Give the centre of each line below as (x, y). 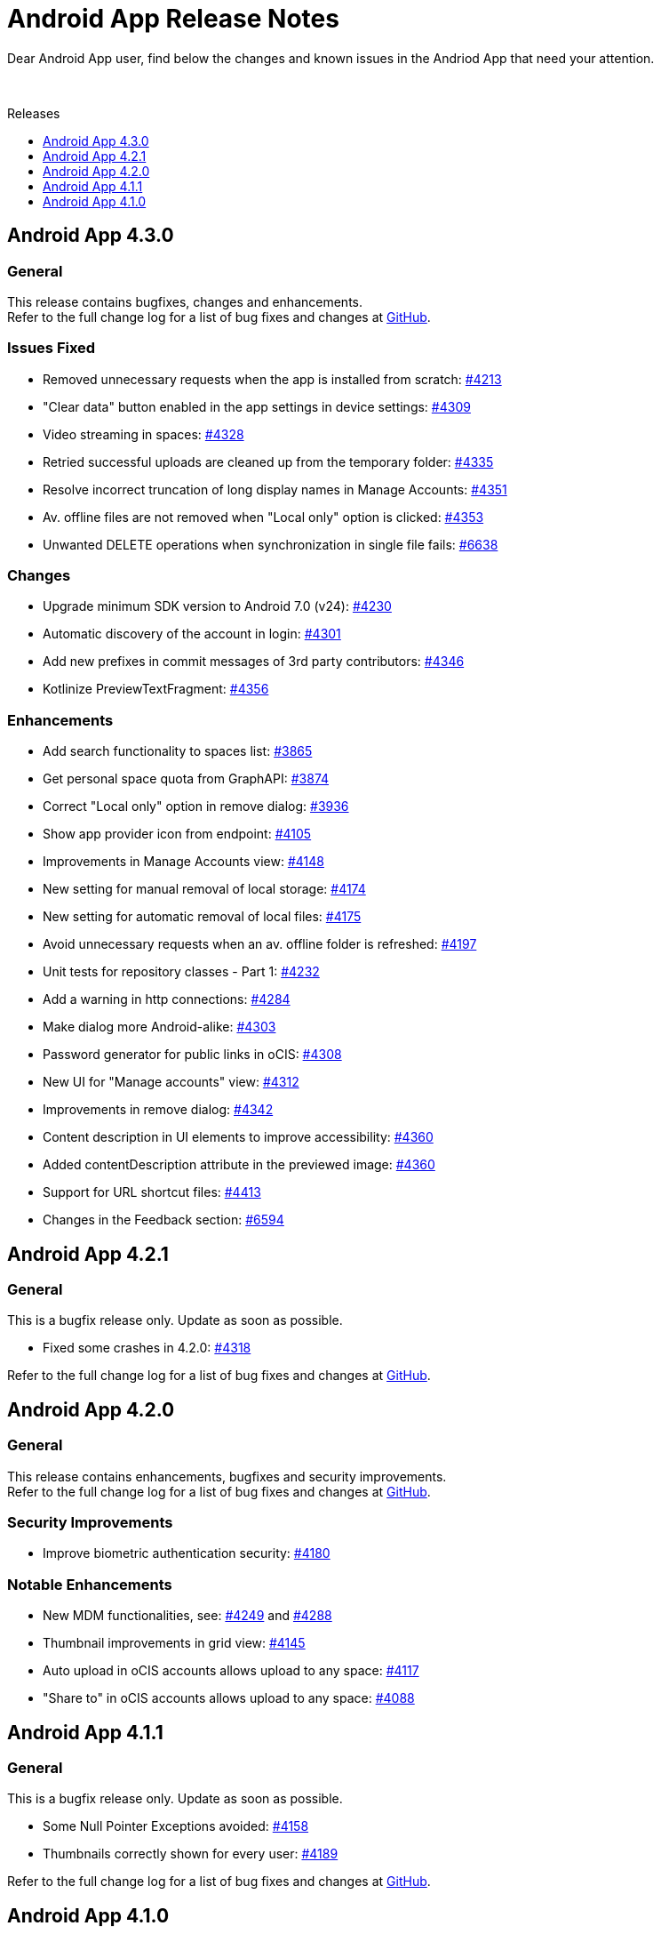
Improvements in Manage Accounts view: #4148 (183, 862)
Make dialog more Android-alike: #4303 (159, 1027)
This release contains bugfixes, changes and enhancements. (185, 301)
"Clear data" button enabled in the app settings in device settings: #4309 (257, 406)
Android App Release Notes (173, 19)
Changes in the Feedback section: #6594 (163, 1220)
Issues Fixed (52, 348)
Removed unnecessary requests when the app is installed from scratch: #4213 (272, 379)
